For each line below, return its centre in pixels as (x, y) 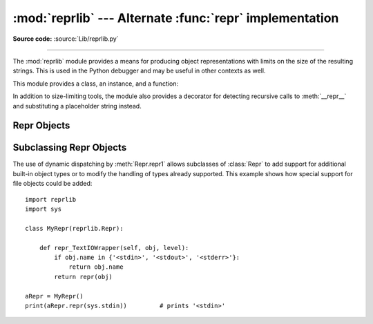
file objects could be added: (52, 184)
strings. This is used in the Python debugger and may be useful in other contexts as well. (139, 71)
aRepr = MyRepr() (54, 296)
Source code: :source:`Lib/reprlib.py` (66, 39)
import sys (44, 209)
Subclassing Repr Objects (70, 147)
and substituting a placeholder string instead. (77, 106)
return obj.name (96, 267)
